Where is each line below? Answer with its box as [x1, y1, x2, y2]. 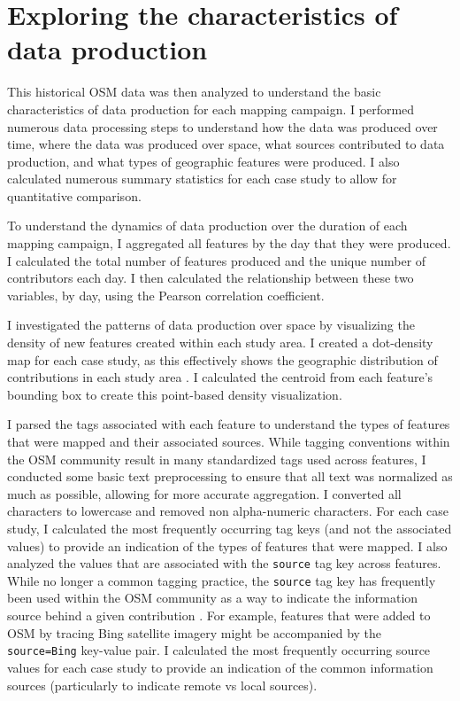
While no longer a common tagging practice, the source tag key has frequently [7, 571, 436, 589]
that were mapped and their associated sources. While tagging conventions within [7, 432, 450, 450]
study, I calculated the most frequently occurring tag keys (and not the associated [7, 518, 452, 537]
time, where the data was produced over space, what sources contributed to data [7, 135, 445, 153]
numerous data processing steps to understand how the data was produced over [7, 117, 438, 136]
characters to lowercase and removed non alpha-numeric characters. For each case [7, 502, 448, 520]
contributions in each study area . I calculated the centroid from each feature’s [7, 368, 433, 386]
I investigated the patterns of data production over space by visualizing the [7, 315, 415, 334]
